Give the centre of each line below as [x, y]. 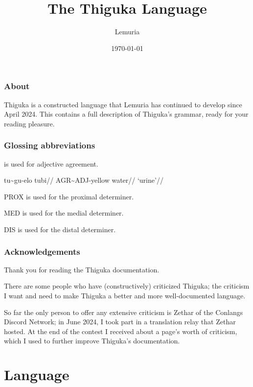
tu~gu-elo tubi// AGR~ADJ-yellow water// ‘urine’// [84, 180]
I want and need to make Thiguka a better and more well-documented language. [125, 295]
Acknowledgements [42, 251]
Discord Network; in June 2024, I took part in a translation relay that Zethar [120, 322]
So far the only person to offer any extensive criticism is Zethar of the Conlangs [124, 312]
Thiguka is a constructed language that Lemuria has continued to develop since [123, 104]
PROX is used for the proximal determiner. [69, 196]
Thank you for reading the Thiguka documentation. [82, 269]
